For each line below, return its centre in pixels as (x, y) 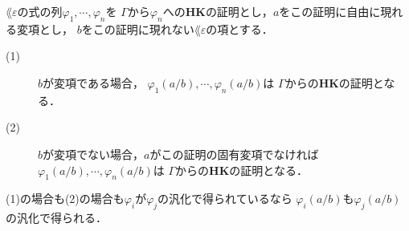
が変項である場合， (93, 82)
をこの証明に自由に (330, 11)
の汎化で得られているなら (225, 199)
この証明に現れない (143, 28)
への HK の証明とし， (218, 11)
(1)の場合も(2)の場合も (65, 199)
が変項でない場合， (94, 154)
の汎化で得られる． (56, 218)
